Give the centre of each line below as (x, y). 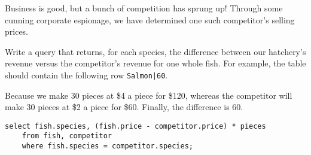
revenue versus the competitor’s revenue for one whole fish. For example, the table (155, 63)
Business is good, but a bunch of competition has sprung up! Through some (144, 8)
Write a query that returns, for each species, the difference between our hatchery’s (155, 51)
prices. (17, 31)
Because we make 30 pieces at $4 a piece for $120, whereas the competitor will (149, 95)
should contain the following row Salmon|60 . (86, 75)
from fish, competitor (67, 136)
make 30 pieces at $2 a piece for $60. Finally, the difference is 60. (124, 107)
